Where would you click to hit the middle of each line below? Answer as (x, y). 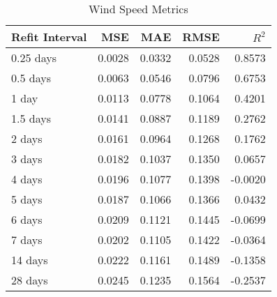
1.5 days (31, 118)
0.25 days (34, 58)
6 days (27, 219)
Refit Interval (49, 37)
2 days (27, 138)
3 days (27, 159)
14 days (30, 260)
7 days (27, 239)
